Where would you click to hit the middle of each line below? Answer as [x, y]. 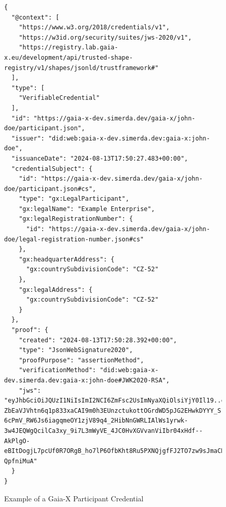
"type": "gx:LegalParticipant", [74, 199]
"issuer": [28, 138]
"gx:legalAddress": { [55, 290]
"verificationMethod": [57, 370]
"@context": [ [35, 17]
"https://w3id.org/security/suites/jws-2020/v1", [105, 37]
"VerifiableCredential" [59, 98]
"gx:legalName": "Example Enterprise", [87, 209]
